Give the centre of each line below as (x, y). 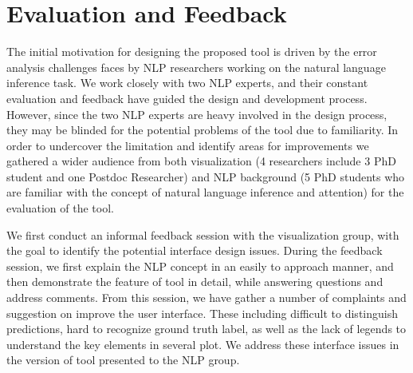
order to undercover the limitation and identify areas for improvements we (188, 145)
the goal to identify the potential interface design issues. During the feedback (195, 250)
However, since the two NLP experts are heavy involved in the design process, (197, 114)
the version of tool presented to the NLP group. (123, 360)
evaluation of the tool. (60, 208)
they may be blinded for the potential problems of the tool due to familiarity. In (203, 130)
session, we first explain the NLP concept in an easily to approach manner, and (200, 266)
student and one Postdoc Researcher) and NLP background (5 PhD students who (206, 176)
